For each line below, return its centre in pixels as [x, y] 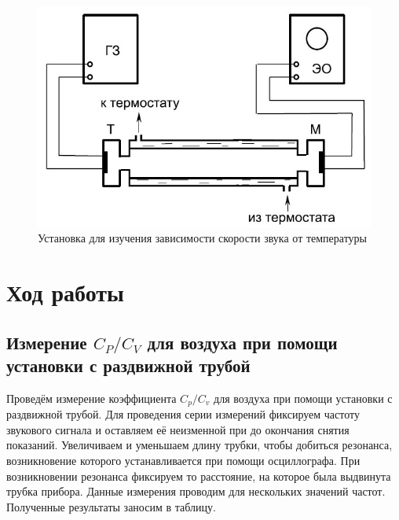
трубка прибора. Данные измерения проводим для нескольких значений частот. [196, 491]
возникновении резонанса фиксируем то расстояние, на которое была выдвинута [199, 476]
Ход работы [65, 292]
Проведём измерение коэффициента [92, 398]
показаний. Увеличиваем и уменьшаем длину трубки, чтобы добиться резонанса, [199, 445]
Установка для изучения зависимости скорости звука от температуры [202, 238]
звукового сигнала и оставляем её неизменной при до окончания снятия [178, 429]
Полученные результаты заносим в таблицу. [111, 506]
